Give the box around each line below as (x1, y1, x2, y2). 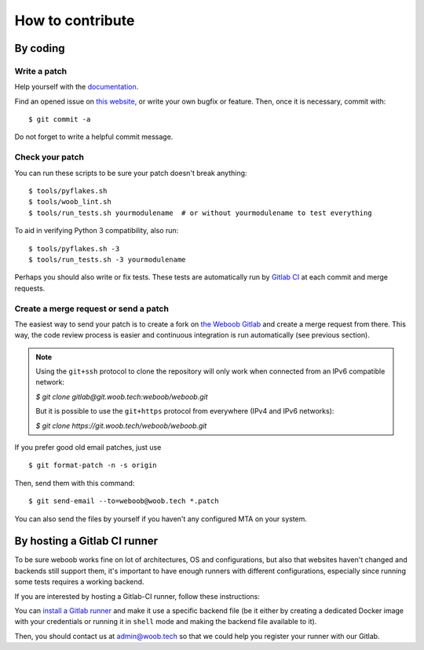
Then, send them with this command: (14, 478, 135, 487)
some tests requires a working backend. (14, 577, 144, 586)
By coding (14, 42, 66, 55)
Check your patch (14, 152, 84, 162)
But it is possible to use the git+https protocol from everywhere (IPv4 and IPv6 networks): (35, 407, 334, 416)
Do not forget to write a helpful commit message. (14, 132, 174, 141)
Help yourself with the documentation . (14, 82, 139, 92)
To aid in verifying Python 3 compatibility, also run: (14, 226, 179, 236)
